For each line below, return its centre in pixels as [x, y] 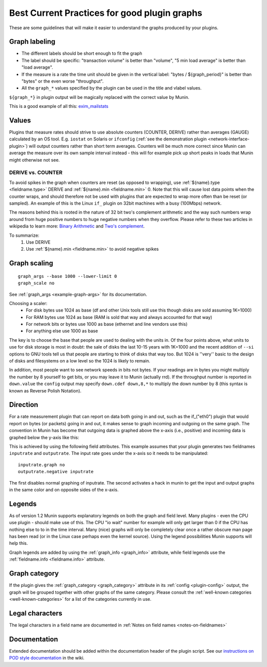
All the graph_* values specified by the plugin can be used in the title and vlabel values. [111, 88]
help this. [19, 543]
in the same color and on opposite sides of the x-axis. [64, 490]
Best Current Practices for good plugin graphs [106, 13]
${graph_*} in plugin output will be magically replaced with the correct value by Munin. [99, 97]
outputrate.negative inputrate [56, 472]
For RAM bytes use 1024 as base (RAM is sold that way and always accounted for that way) [119, 317]
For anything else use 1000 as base [62, 331]
